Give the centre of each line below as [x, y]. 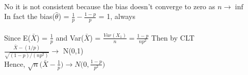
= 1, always [117, 16]
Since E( [17, 37]
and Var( [70, 37]
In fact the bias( [30, 16]
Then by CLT [173, 37]
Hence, [15, 63]
